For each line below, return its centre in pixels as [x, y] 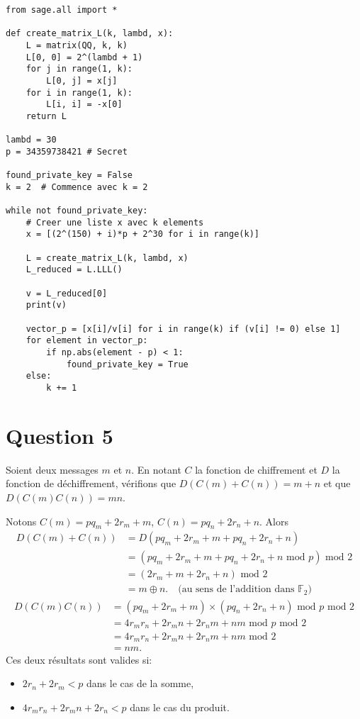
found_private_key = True [127, 364]
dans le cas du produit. [180, 707]
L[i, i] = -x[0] [84, 105]
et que [337, 483]
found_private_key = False [69, 175]
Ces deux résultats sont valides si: [79, 659]
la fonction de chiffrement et [256, 469]
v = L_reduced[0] [67, 293]
